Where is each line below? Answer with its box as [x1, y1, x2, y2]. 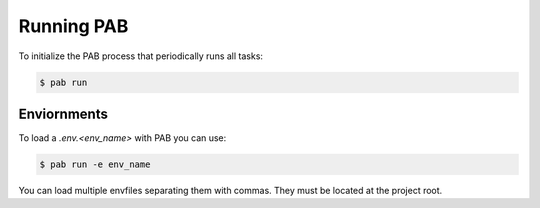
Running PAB [18, 15, 129, 37]
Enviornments [18, 105, 109, 122]
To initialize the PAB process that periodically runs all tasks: [18, 50, 264, 62]
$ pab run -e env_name [39, 159, 151, 170]
